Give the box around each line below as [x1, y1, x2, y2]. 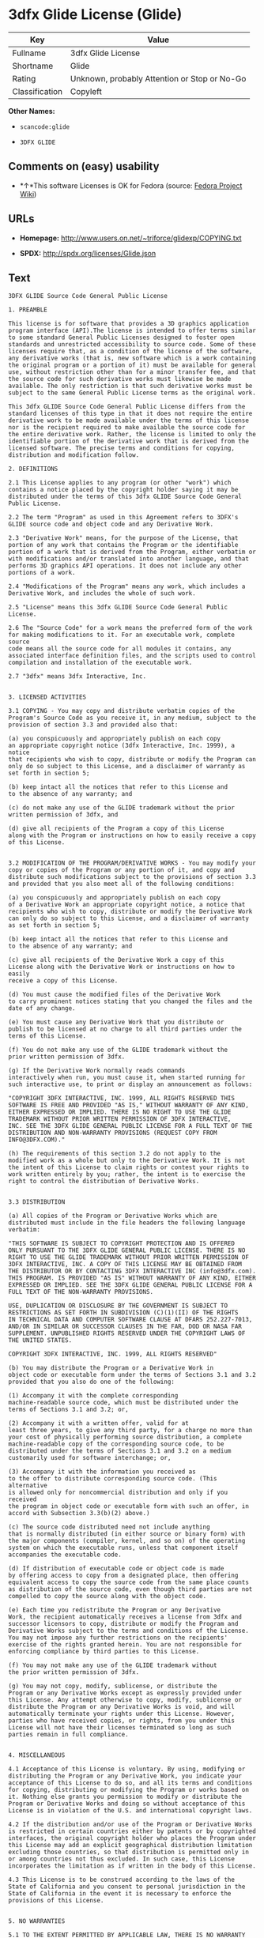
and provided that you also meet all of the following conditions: [8, 880, 236, 888]
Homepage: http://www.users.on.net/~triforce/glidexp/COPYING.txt [19, 233, 242, 243]
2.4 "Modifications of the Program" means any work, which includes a [8, 583, 246, 590]
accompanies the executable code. [8, 1551, 123, 1559]
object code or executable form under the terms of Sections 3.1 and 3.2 [8, 1371, 257, 1379]
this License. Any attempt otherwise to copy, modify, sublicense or [8, 1696, 243, 1704]
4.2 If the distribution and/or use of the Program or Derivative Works [8, 1820, 253, 1829]
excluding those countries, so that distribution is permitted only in [8, 1848, 249, 1857]
